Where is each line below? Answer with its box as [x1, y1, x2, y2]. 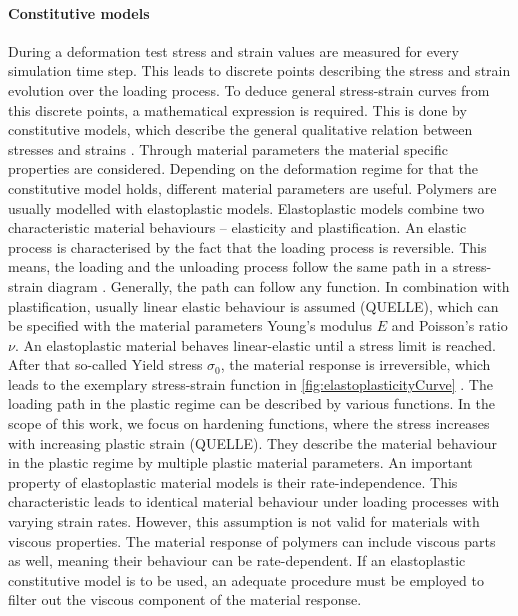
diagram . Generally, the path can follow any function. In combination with [47, 275, 510, 296]
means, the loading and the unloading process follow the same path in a [8, 256, 449, 277]
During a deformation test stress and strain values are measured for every [8, 40, 459, 61]
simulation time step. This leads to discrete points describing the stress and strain [8, 60, 511, 81]
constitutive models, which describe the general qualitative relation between [8, 119, 473, 140]
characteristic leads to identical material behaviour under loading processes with [8, 491, 500, 512]
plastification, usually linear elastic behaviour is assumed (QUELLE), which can [8, 295, 499, 316]
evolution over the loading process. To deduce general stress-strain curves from [8, 79, 490, 100]
